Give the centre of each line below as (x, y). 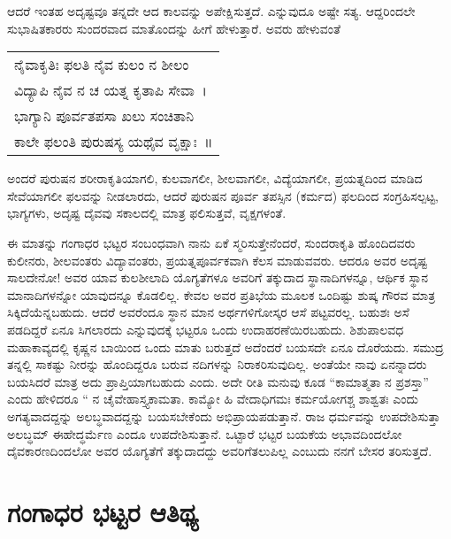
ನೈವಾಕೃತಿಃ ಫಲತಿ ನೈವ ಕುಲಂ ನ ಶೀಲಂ (102, 65)
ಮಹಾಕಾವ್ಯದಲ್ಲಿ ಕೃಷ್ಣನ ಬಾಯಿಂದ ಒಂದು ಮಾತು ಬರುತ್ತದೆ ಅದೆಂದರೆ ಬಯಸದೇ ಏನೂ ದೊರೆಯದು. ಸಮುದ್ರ (225, 346)
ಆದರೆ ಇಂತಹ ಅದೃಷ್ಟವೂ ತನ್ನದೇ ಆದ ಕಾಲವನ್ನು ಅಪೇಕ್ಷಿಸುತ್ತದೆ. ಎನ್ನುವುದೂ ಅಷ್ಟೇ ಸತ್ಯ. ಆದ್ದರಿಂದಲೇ (211, 11)
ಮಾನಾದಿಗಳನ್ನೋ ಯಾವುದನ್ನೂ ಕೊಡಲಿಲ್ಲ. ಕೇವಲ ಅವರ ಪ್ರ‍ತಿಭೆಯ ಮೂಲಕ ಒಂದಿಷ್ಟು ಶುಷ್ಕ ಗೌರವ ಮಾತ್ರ (222, 294)
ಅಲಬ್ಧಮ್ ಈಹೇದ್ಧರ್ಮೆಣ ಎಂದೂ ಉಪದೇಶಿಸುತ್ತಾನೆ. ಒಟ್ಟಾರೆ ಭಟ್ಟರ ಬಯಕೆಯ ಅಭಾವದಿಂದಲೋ (205, 433)
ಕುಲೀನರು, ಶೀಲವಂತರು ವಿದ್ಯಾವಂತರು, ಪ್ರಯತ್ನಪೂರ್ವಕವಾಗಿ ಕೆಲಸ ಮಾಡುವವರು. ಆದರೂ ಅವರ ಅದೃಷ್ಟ (218, 260)
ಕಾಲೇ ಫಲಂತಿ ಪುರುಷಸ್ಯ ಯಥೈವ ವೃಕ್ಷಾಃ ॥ (114, 142)
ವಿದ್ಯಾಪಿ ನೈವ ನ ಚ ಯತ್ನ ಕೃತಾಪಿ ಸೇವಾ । (111, 90)
